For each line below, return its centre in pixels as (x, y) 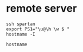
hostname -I (21, 34)
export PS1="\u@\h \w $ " (38, 29)
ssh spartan (21, 24)
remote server (41, 8)
